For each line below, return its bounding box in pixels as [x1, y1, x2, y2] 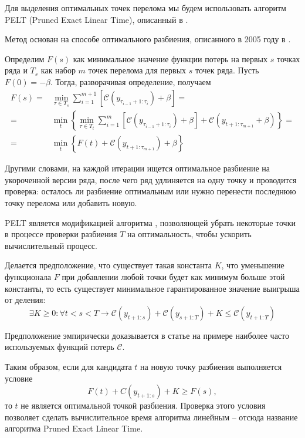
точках [276, 52, 300, 65]
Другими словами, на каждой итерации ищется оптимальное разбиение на [5, 162, 270, 174]
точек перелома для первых [88, 64, 187, 76]
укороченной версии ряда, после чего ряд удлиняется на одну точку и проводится [5, 173, 297, 186]
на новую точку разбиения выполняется [140, 360, 282, 372]
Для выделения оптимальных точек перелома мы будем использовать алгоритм [5, 2, 286, 14]
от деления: [5, 294, 46, 306]
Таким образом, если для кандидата [5, 360, 132, 372]
